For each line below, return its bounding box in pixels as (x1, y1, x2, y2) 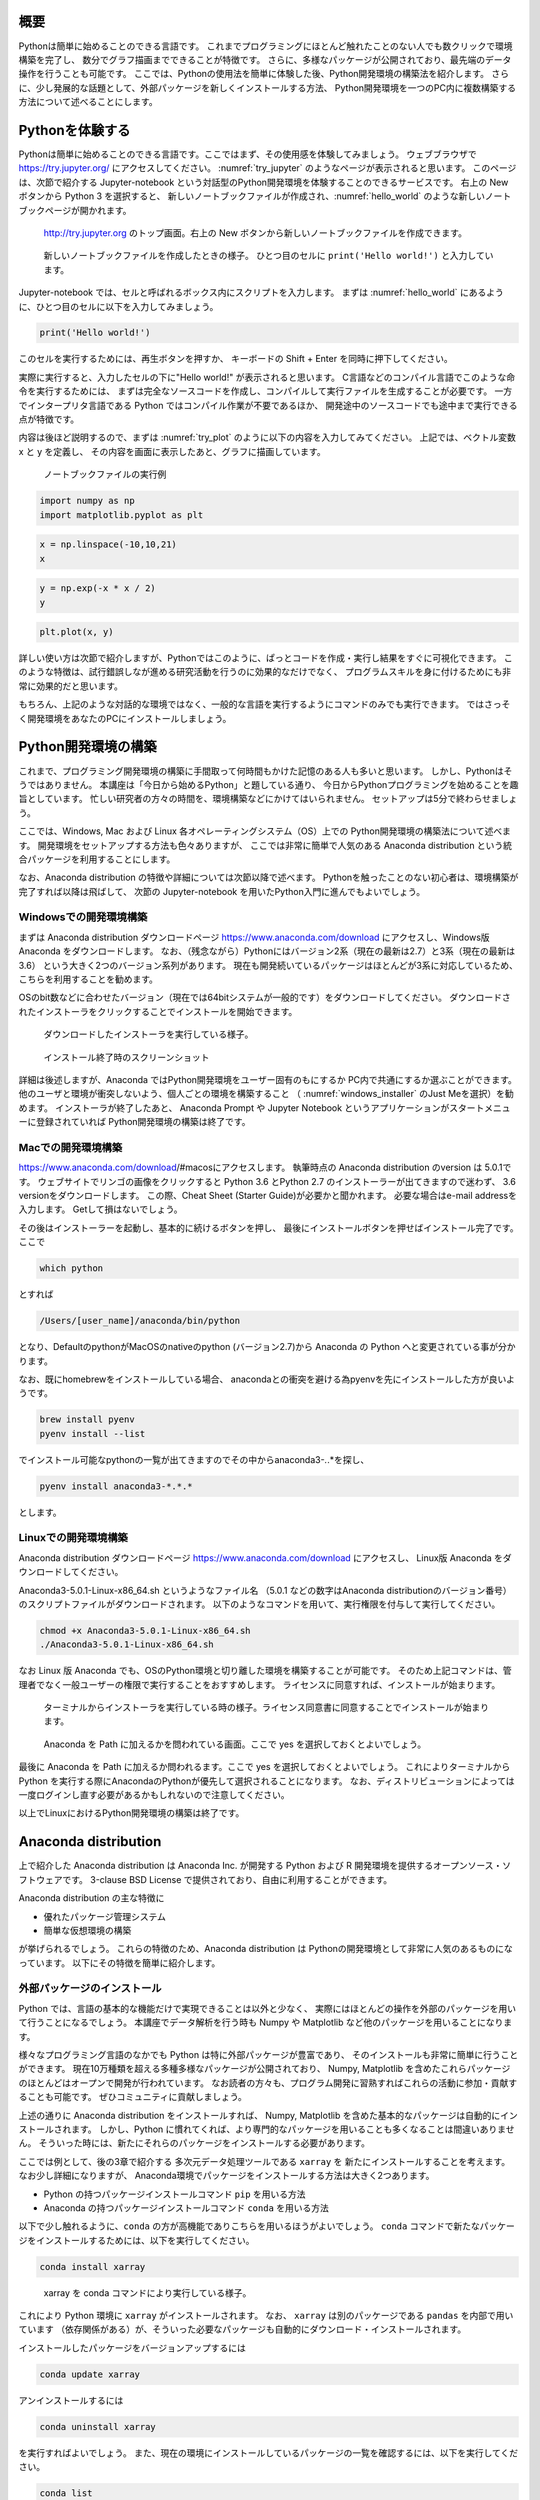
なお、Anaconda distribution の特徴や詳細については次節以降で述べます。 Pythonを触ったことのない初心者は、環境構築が (18, 871, 519, 884)
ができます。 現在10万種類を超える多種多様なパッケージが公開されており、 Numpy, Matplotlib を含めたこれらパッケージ (18, 2063, 511, 2075)
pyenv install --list (39, 1428, 146, 1439)
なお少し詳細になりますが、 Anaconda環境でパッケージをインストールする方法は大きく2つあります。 (18, 2170, 435, 2182)
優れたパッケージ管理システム (43, 1910, 167, 1922)
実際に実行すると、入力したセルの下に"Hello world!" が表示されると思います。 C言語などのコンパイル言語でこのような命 (18, 371, 515, 383)
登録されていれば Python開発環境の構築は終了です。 (35, 1116, 251, 1128)
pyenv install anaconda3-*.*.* (39, 1480, 194, 1492)
